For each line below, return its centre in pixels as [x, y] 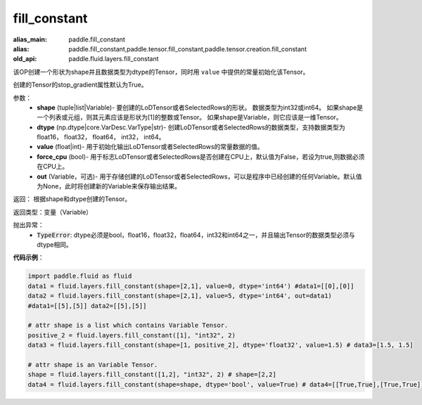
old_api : [25, 59]
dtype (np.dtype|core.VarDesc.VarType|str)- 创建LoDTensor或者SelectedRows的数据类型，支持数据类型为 [191, 127]
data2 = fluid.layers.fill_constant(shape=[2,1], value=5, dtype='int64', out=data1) [180, 296]
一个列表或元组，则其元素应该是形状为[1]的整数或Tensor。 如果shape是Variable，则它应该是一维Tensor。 [190, 117]
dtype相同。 [55, 244]
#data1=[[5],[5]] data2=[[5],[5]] [87, 306]
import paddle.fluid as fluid [80, 276]
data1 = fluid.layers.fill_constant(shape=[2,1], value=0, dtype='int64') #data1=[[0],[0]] [191, 286]
